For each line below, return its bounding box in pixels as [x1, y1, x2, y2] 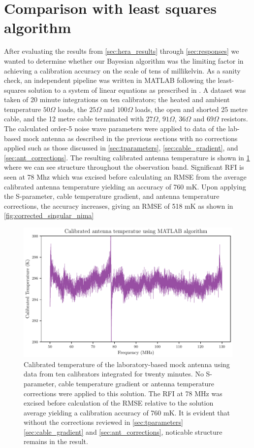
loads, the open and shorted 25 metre [135, 104, 248, 114]
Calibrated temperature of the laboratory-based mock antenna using [24, 359, 230, 369]
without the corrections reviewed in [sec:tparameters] [24, 417, 183, 427]
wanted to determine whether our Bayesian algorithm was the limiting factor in [4, 55, 244, 66]
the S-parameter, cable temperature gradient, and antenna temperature [4, 191, 220, 201]
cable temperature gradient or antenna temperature [58, 378, 214, 388]
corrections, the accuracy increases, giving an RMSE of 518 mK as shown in [4, 200, 233, 211]
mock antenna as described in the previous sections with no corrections [23, 133, 238, 143]
